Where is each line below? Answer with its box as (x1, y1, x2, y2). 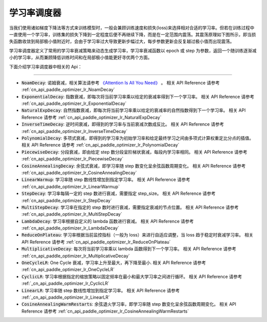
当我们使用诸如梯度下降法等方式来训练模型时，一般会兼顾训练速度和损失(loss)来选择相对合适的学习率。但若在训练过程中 (9, 25, 255, 31)
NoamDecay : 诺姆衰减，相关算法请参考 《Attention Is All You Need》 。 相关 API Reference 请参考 (21, 80, 220, 86)
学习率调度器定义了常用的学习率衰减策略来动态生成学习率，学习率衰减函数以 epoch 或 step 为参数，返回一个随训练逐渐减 (9, 47, 257, 53)
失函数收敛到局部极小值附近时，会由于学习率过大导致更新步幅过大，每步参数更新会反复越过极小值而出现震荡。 (9, 39, 234, 45)
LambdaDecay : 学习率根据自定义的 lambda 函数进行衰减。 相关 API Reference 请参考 (21, 218, 194, 224)
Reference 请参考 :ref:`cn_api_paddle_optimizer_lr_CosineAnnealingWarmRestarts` (21, 308, 189, 314)
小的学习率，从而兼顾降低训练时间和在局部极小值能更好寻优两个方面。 (9, 54, 152, 60)
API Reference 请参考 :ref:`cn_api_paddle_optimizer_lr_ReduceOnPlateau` (21, 239, 171, 245)
